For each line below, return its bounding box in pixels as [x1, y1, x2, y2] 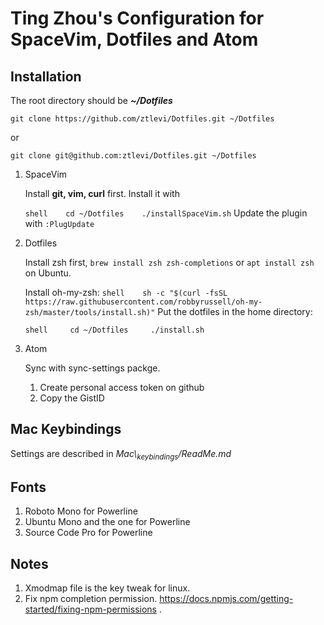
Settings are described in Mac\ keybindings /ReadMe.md [10, 447, 232, 462]
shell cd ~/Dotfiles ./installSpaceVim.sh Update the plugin [24, 207, 308, 219]
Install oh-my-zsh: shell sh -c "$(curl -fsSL [24, 287, 228, 298]
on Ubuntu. [24, 267, 72, 279]
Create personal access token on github [39, 382, 205, 393]
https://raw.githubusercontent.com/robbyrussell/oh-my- [24, 297, 263, 307]
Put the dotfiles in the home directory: [157, 306, 313, 317]
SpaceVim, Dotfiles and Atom [10, 28, 259, 51]
